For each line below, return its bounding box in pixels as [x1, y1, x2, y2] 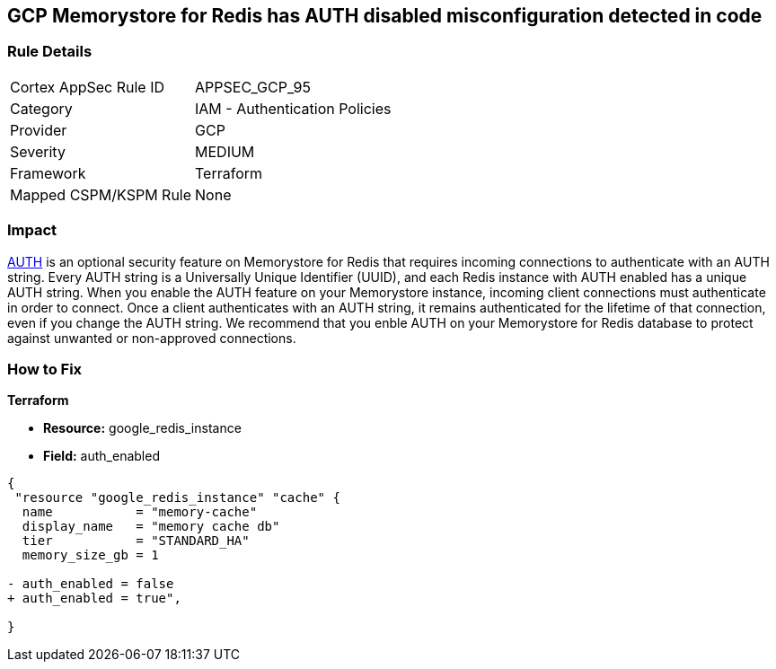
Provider [10, 120, 67, 139]
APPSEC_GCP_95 [195, 77, 311, 96]
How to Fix [7, 359, 83, 378]
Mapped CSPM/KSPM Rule [10, 185, 192, 204]
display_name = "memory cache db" [22, 519, 280, 534]
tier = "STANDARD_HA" [22, 533, 250, 549]
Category [10, 99, 73, 118]
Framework [10, 163, 86, 182]
